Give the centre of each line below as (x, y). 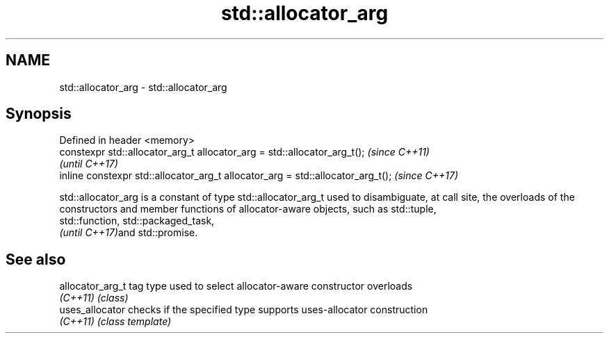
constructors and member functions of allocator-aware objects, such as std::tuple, (248, 209)
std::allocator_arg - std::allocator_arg (143, 87)
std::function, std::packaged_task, (137, 221)
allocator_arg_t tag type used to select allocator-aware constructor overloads (236, 286)
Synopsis (39, 114)
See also (36, 259)
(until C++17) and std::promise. (129, 233)
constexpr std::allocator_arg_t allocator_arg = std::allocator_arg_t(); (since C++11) (244, 152)
